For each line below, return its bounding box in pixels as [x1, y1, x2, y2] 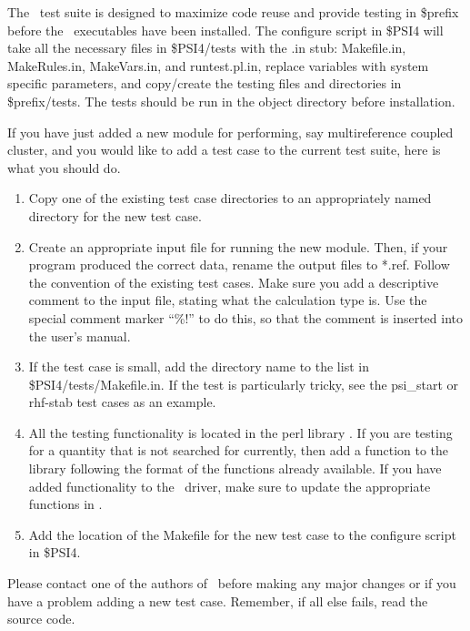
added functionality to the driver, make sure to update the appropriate [28, 476, 431, 495]
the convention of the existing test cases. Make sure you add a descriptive [28, 272, 439, 291]
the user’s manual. [28, 326, 131, 345]
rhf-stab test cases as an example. [28, 392, 216, 412]
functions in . [28, 494, 103, 514]
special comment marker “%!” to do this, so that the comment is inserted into [28, 308, 463, 327]
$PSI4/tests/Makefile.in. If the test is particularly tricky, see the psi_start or [28, 374, 459, 393]
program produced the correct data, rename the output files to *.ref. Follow [28, 255, 450, 274]
